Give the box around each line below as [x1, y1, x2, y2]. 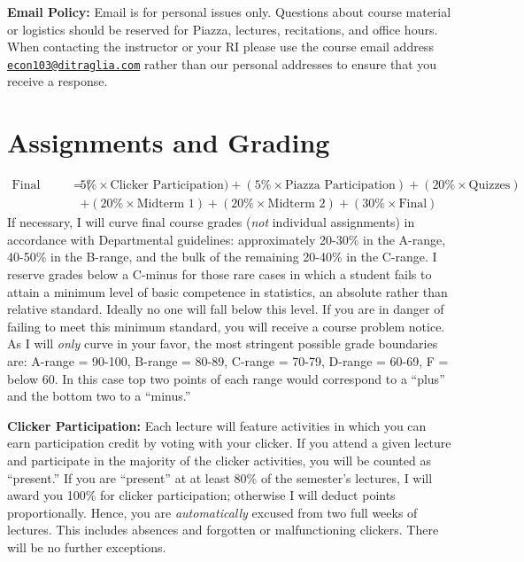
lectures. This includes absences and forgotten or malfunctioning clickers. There [7, 520, 439, 539]
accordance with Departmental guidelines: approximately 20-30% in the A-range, [7, 230, 446, 248]
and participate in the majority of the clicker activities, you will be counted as [7, 450, 431, 469]
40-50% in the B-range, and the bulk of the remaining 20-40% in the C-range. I [7, 247, 437, 266]
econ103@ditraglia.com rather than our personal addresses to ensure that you [7, 54, 437, 73]
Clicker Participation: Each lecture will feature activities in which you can [7, 416, 427, 434]
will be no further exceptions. [7, 537, 166, 556]
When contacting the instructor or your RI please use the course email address [7, 37, 434, 56]
